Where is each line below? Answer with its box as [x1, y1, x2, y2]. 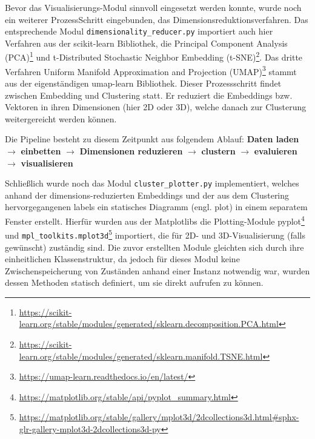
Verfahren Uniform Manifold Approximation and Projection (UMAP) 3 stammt [5, 63, 297, 78]
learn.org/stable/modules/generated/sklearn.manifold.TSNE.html [19, 349, 263, 362]
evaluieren [254, 144, 297, 157]
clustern [201, 144, 236, 157]
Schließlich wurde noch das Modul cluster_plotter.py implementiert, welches [5, 177, 299, 190]
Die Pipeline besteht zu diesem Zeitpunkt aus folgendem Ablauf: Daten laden [5, 133, 299, 145]
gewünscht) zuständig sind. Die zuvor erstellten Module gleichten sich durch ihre [5, 240, 304, 253]
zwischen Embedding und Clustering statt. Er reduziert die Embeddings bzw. [5, 88, 293, 101]
